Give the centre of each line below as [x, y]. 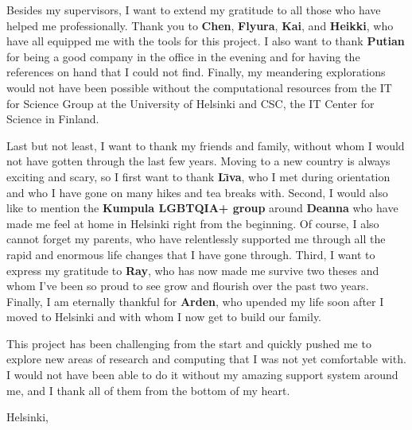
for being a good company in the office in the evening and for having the [183, 56]
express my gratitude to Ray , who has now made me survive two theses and [193, 270]
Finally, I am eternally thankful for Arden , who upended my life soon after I [195, 301]
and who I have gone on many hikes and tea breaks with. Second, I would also [197, 192]
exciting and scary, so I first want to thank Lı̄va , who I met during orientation [198, 176]
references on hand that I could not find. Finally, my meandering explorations [196, 72]
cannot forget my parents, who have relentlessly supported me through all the [196, 239]
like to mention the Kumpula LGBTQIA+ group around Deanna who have [202, 208]
